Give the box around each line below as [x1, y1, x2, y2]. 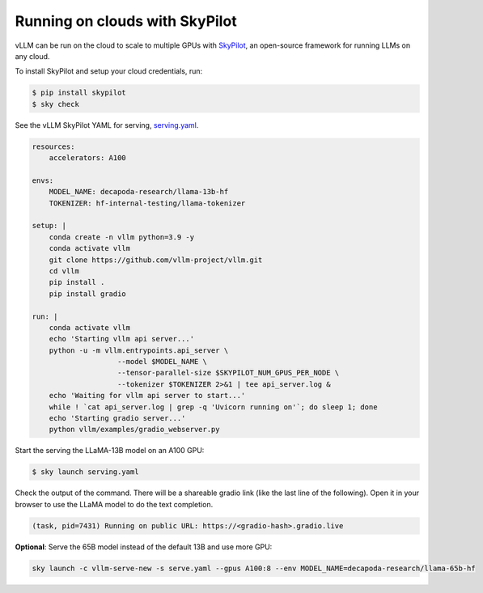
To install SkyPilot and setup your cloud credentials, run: [15, 66, 203, 76]
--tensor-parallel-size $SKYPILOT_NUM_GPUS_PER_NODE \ [117, 368, 340, 378]
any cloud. [15, 51, 50, 61]
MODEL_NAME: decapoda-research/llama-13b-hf [49, 187, 229, 197]
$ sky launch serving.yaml [32, 468, 139, 477]
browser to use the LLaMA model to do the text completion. [15, 499, 214, 509]
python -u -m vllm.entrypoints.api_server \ [49, 345, 229, 355]
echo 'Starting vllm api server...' [49, 334, 194, 344]
